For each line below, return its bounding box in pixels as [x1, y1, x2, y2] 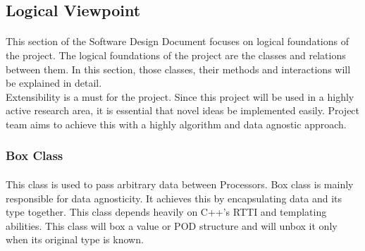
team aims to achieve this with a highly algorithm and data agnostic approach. [6, 116, 347, 131]
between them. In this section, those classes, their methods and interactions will [6, 61, 351, 76]
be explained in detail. [6, 75, 102, 90]
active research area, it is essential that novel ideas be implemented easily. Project [6, 103, 360, 118]
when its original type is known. [6, 232, 144, 247]
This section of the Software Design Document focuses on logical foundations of [6, 34, 349, 49]
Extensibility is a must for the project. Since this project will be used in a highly [6, 89, 354, 104]
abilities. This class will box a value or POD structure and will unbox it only [6, 218, 338, 233]
